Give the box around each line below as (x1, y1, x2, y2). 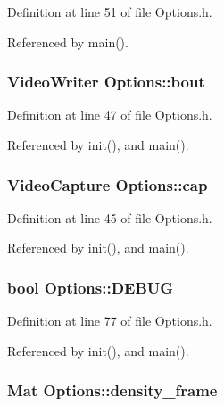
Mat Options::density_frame (7, 379, 218, 402)
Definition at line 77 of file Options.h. (7, 311, 212, 330)
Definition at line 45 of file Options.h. (7, 208, 212, 227)
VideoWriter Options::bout (7, 70, 205, 93)
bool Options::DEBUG (7, 276, 174, 298)
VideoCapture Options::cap (7, 173, 208, 195)
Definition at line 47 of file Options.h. (7, 105, 212, 124)
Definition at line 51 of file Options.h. (7, 3, 212, 21)
